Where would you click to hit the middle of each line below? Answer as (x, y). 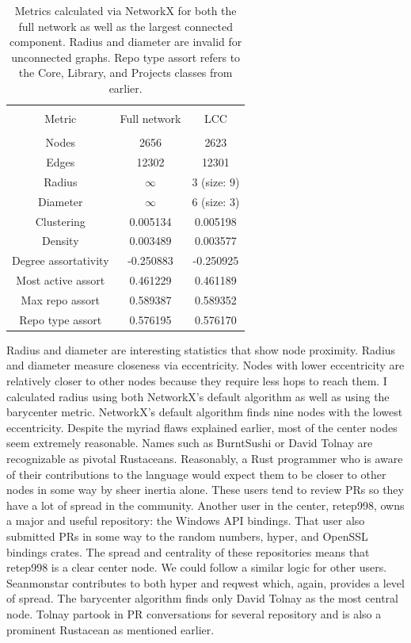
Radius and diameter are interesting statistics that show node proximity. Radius (201, 349)
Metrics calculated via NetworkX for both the (126, 10)
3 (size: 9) (216, 181)
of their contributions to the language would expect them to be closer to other (196, 474)
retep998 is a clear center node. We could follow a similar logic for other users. (197, 567)
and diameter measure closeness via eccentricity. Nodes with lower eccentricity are (205, 365)
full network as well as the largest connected (126, 26)
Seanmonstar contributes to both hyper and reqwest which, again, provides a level (205, 582)
